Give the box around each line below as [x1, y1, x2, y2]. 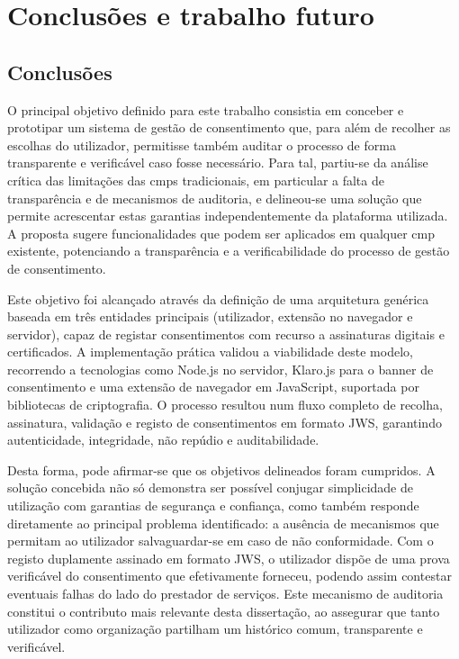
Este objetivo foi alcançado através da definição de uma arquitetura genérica [7, 289, 429, 308]
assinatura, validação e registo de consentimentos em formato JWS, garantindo [7, 412, 442, 431]
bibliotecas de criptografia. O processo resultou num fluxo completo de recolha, [7, 395, 443, 414]
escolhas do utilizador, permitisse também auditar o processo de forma [7, 135, 396, 154]
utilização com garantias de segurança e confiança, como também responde [7, 496, 419, 515]
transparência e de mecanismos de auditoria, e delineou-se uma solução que [7, 188, 422, 207]
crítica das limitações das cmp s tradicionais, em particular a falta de [7, 170, 384, 189]
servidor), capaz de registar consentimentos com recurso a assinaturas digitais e [7, 324, 445, 343]
